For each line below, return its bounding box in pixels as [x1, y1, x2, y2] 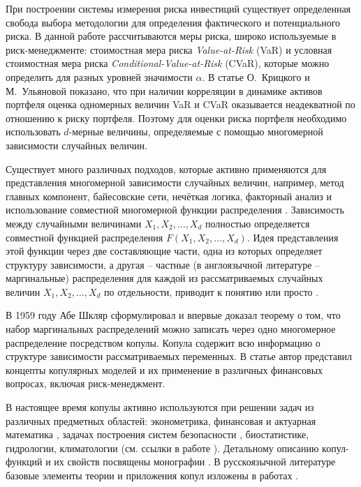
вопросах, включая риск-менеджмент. [6, 376, 165, 391]
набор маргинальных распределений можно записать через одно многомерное [6, 322, 336, 336]
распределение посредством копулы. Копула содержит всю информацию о [6, 335, 321, 350]
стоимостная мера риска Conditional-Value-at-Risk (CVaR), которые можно [6, 56, 330, 70]
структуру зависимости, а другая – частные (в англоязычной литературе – [6, 257, 321, 271]
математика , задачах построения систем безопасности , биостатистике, [6, 427, 309, 442]
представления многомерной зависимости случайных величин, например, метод [6, 175, 344, 190]
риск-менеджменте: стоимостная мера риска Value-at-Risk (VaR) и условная [6, 42, 332, 57]
